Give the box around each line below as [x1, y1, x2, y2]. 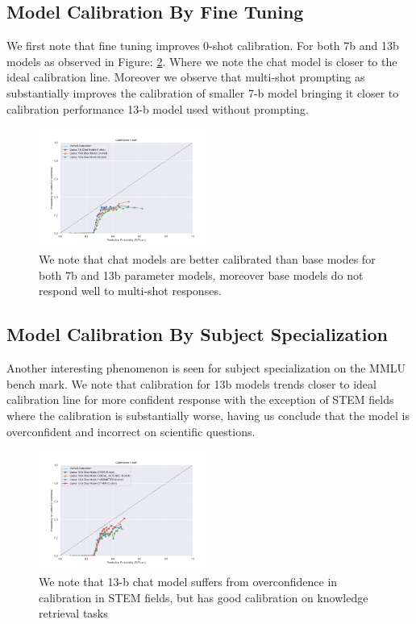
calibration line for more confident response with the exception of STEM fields [6, 391, 394, 408]
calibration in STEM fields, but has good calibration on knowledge [39, 589, 368, 605]
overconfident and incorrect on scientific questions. [6, 422, 256, 439]
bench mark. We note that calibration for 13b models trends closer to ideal [6, 375, 376, 392]
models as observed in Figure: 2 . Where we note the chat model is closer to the [6, 52, 397, 69]
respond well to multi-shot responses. [39, 282, 222, 299]
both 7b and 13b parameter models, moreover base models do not [39, 266, 364, 283]
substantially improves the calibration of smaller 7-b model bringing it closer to [6, 84, 399, 101]
